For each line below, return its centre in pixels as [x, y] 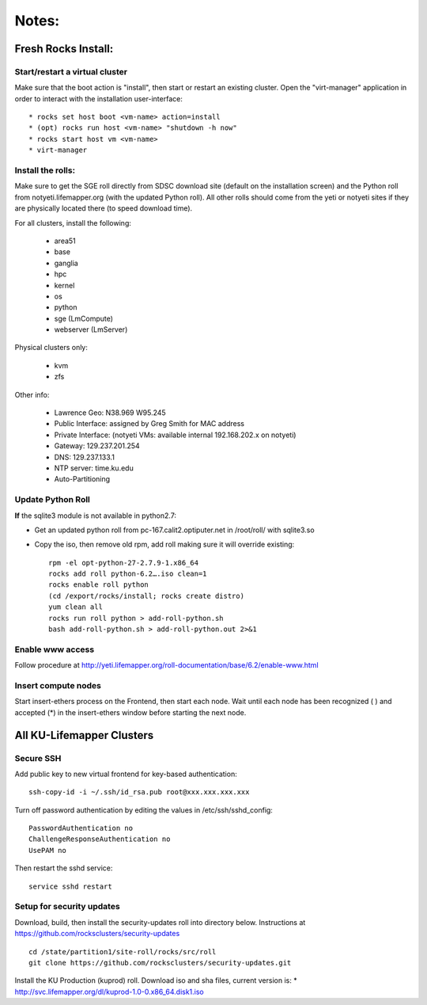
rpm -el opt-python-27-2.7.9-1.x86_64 [124, 563]
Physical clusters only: [51, 348]
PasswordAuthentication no [81, 828]
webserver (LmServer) [91, 329]
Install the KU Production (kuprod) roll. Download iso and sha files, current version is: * [156, 980]
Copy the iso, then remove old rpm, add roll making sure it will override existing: [164, 544]
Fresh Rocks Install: [64, 49]
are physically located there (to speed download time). [104, 208]
